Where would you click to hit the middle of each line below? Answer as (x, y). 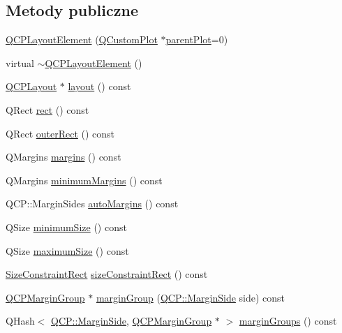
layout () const (99, 86)
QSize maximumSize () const (67, 250)
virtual (20, 62)
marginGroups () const (288, 321)
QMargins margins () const (64, 157)
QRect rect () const (47, 109)
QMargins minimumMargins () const (84, 180)
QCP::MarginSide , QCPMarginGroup (132, 321)
